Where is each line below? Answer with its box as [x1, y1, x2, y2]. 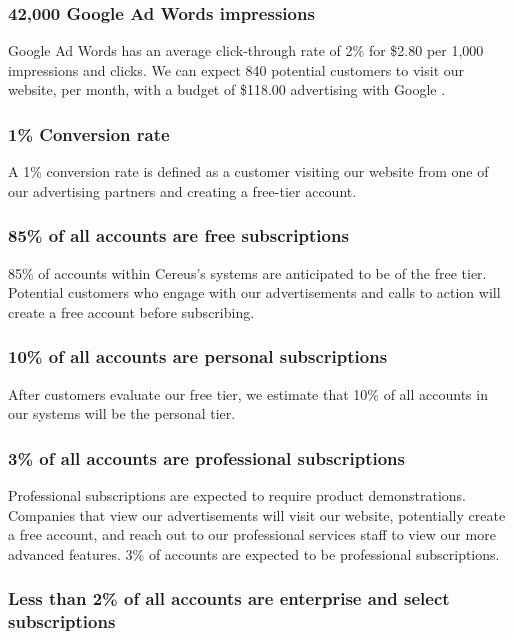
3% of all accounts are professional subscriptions [8, 445, 405, 470]
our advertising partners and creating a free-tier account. [8, 180, 357, 201]
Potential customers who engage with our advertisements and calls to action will [8, 282, 501, 303]
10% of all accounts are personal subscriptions [8, 344, 388, 369]
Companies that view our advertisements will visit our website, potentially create [8, 504, 506, 525]
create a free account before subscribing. [8, 301, 255, 322]
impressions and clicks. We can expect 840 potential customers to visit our [8, 59, 465, 80]
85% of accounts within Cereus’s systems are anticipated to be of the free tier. [8, 262, 487, 283]
